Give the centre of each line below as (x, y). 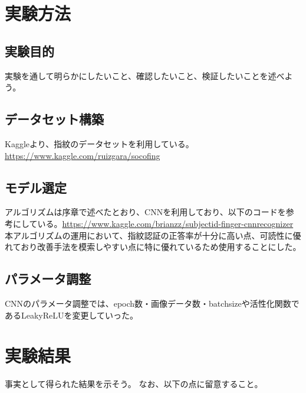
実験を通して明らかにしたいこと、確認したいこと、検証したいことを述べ (145, 75)
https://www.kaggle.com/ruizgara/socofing (83, 155)
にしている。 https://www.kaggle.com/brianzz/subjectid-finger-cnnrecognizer (153, 223)
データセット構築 (54, 119)
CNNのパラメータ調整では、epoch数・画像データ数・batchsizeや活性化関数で (152, 303)
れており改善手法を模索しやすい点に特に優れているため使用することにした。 (153, 247)
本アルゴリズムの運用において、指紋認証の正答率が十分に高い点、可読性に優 (153, 235)
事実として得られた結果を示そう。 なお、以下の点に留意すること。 (134, 384)
